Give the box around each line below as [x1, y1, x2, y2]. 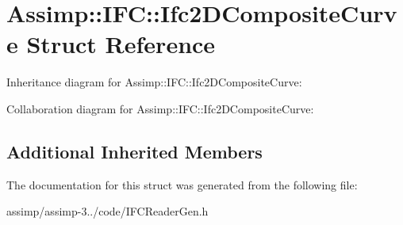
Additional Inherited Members [6, 139, 263, 163]
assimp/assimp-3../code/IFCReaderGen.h [6, 203, 209, 219]
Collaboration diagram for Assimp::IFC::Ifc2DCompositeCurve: [6, 100, 314, 116]
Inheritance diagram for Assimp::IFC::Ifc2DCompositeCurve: [6, 74, 302, 90]
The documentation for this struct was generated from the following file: [6, 176, 358, 193]
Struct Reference [26, 28, 216, 60]
